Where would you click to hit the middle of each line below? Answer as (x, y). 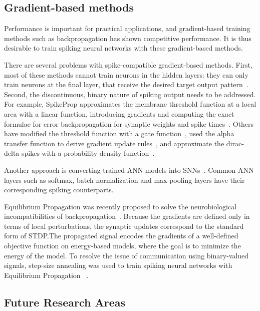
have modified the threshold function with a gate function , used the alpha (119, 133)
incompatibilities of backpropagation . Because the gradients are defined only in (127, 216)
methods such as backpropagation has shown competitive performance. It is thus (128, 38)
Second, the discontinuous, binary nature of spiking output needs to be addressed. (130, 94)
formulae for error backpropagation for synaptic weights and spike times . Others (129, 123)
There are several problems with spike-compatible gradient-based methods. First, (128, 64)
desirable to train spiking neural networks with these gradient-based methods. (123, 48)
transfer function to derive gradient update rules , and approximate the (114, 143)
